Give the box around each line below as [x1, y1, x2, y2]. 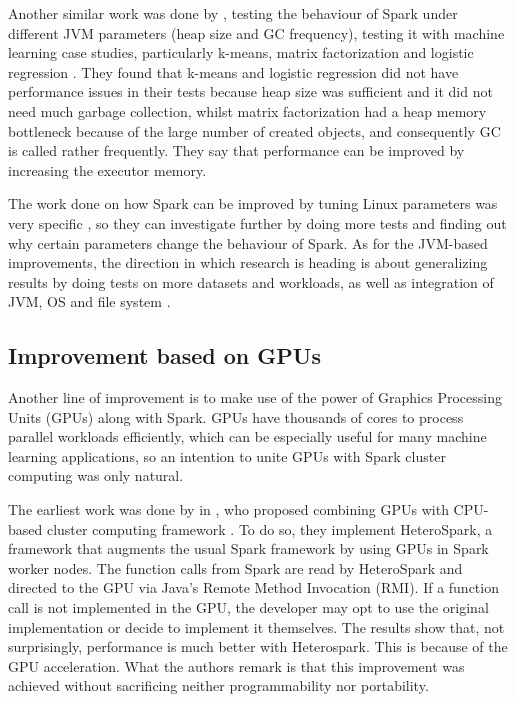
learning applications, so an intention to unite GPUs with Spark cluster [8, 445, 446, 466]
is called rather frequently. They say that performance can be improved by [8, 140, 465, 161]
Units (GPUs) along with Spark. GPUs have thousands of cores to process [8, 406, 464, 427]
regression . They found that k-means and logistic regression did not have [8, 61, 459, 82]
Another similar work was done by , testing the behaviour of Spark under [8, 3, 458, 23]
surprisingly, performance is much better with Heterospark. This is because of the [8, 636, 508, 657]
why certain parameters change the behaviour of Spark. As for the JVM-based [8, 232, 488, 253]
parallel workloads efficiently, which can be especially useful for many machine [8, 426, 487, 447]
